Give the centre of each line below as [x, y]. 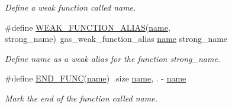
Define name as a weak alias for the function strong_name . [113, 58]
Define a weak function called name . [70, 7]
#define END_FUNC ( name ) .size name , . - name [96, 78]
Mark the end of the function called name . [81, 98]
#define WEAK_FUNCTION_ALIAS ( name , [88, 27]
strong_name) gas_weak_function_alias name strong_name [116, 39]
